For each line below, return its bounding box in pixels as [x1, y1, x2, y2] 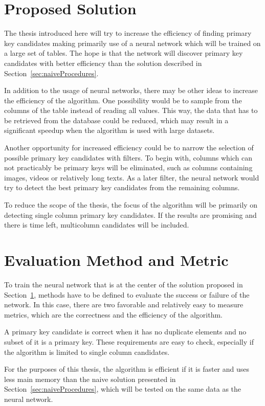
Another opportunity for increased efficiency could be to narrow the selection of [4, 142, 254, 153]
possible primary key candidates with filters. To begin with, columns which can [4, 152, 253, 163]
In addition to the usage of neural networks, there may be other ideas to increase [4, 85, 258, 96]
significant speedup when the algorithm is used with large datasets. [4, 125, 215, 136]
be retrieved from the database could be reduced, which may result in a [4, 115, 229, 125]
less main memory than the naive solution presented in [4, 373, 176, 384]
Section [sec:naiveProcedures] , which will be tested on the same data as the [4, 384, 241, 394]
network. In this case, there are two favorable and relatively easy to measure [4, 299, 244, 310]
